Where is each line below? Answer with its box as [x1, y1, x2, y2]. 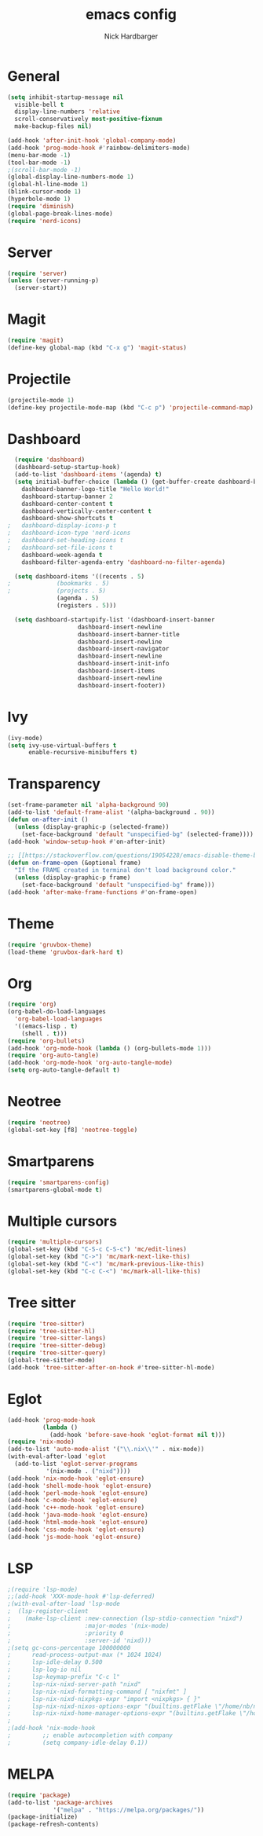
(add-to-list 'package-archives [7, 1798, 113, 1806]
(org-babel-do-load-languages [7, 1008, 107, 1016]
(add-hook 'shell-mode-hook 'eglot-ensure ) [7, 1482, 152, 1490]
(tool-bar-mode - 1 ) [7, 159, 71, 167]
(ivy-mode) [7, 734, 43, 742]
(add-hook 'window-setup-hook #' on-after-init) [7, 837, 166, 845]
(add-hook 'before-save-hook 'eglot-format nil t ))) [49, 1431, 225, 1438]
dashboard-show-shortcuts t [21, 515, 113, 522]
